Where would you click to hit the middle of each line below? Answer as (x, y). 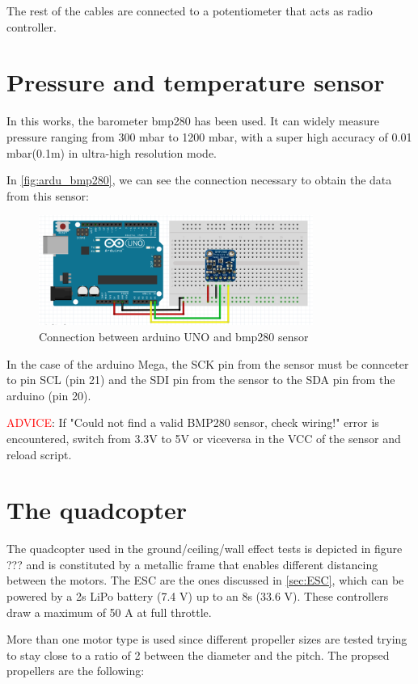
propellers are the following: (76, 671)
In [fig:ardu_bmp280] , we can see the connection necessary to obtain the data (199, 180)
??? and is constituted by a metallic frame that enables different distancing (192, 564)
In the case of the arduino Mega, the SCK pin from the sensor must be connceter (208, 363)
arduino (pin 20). (49, 395)
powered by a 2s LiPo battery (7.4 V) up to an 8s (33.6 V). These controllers (198, 596)
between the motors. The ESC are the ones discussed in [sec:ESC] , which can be (205, 580)
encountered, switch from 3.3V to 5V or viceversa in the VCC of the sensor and (204, 438)
